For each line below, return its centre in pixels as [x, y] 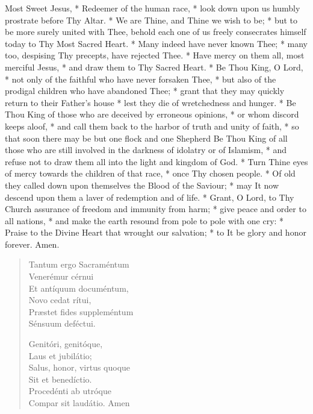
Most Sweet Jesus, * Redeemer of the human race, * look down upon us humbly [153, 8]
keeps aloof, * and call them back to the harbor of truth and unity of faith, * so [152, 126]
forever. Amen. [32, 244]
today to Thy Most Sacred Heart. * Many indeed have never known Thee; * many [156, 43]
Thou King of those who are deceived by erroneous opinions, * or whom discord [152, 114]
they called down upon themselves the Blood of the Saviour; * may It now [142, 185]
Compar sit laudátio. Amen [79, 403]
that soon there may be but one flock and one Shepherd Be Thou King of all [146, 138]
